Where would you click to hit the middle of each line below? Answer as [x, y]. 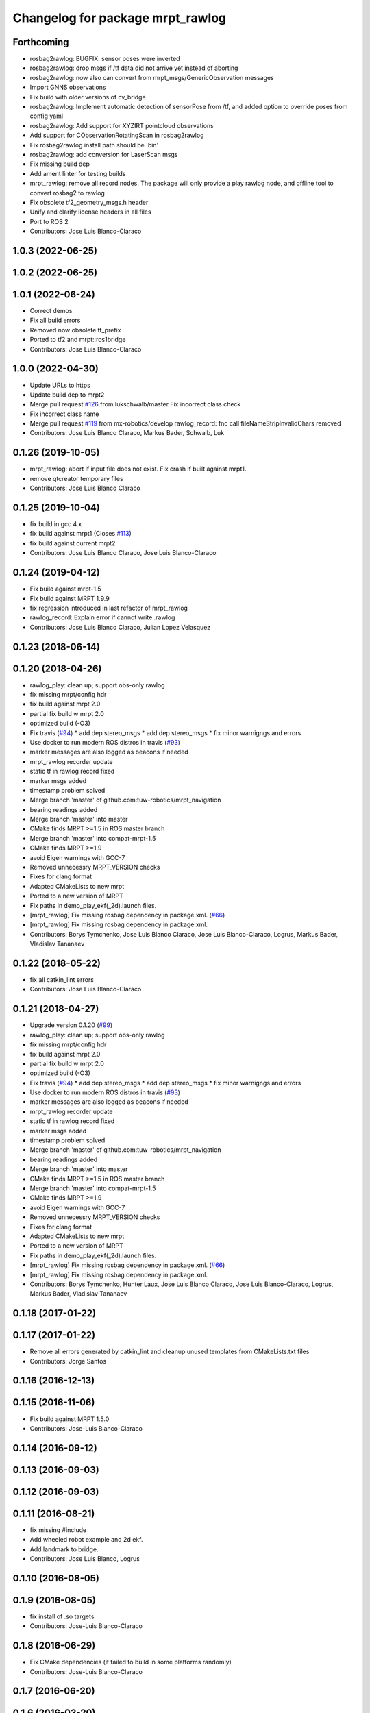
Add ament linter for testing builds [78, 173]
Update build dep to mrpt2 [67, 395]
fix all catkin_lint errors [62, 980]
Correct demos [51, 311]
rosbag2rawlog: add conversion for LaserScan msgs [104, 154]
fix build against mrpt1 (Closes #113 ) [81, 534]
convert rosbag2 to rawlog [67, 193]
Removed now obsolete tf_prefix [75, 330]
